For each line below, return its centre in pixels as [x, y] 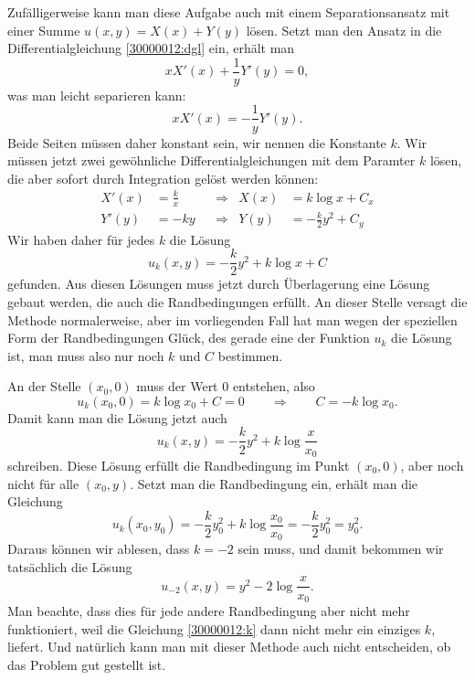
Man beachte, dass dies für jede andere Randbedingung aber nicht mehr [209, 610]
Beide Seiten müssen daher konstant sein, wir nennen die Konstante [197, 142]
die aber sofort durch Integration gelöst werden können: [163, 178]
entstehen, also [274, 386]
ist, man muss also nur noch [86, 355]
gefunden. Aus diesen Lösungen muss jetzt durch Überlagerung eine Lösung [219, 284]
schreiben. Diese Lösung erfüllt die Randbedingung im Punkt [179, 465]
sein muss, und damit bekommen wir [341, 549]
